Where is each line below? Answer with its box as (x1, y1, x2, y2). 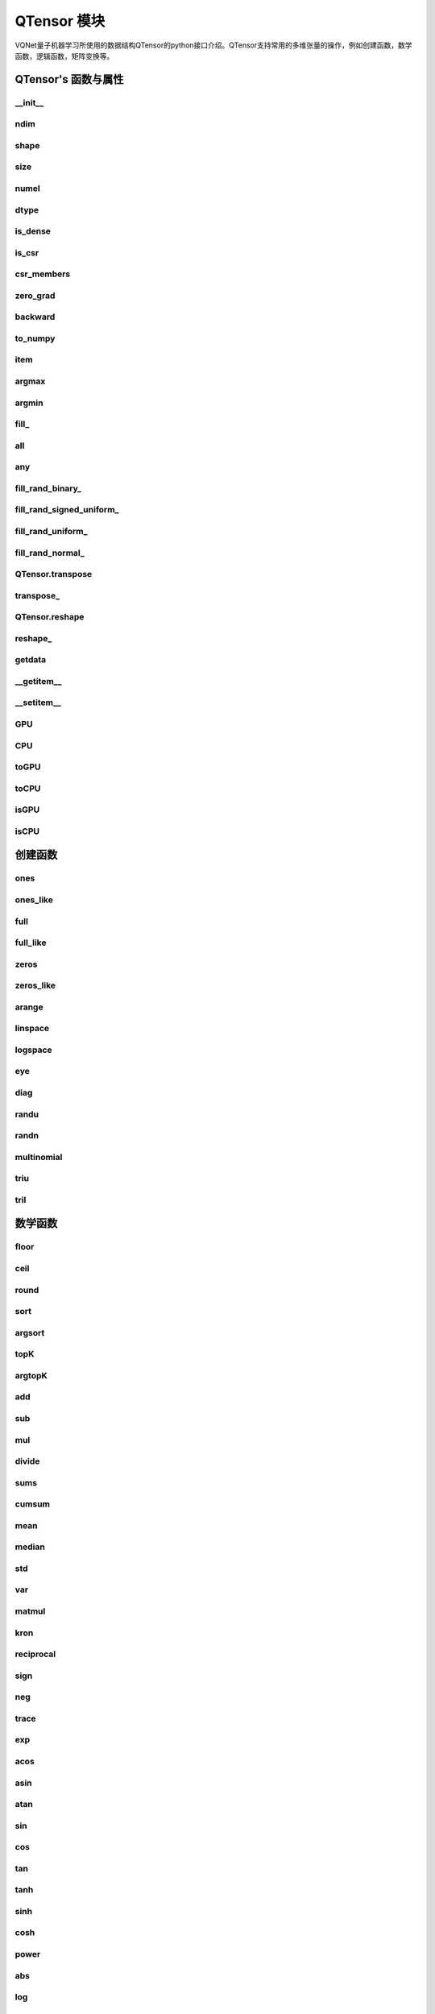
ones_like (14, 894, 54, 905)
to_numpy (14, 333, 56, 344)
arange (14, 1001, 43, 1013)
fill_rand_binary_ (14, 483, 82, 494)
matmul (14, 1606, 46, 1617)
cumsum (14, 1498, 51, 1510)
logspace (14, 1044, 52, 1055)
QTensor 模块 (14, 12, 106, 30)
